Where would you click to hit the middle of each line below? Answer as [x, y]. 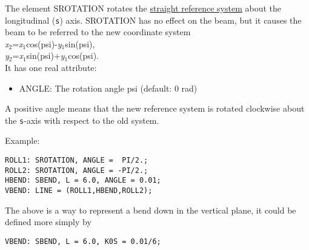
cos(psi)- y [44, 43]
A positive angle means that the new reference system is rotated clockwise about [155, 108]
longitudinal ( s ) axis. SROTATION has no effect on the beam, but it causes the [153, 20]
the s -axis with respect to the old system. [82, 120]
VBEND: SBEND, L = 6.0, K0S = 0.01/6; [83, 241]
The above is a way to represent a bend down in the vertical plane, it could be [151, 210]
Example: [22, 140]
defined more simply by [48, 222]
